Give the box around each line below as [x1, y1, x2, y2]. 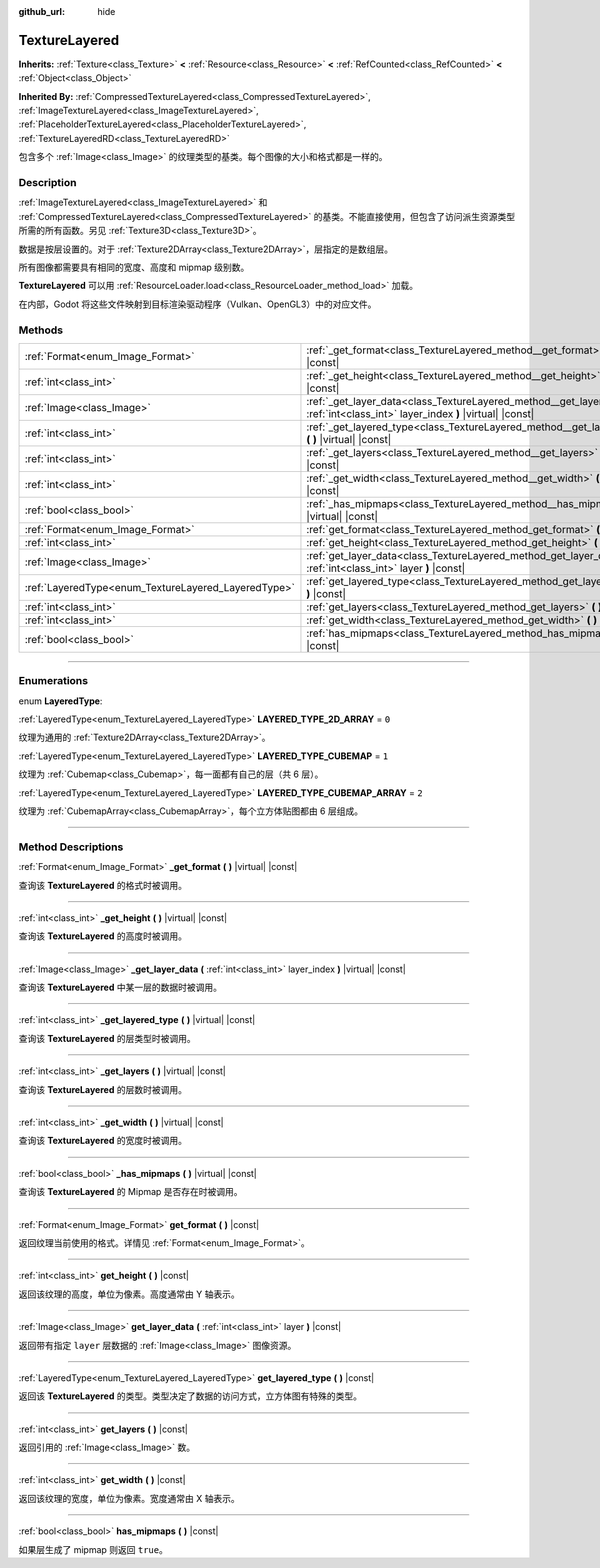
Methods [18, 323, 64, 337]
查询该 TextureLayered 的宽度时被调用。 [18, 1135, 187, 1147]
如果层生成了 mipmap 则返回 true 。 [18, 1543, 169, 1555]
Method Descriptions [18, 840, 124, 854]
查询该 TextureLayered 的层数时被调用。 [18, 1083, 187, 1095]
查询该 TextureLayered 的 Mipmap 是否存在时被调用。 [18, 1186, 244, 1198]
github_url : [18, 6, 65, 17]
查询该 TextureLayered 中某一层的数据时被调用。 [18, 981, 222, 994]
